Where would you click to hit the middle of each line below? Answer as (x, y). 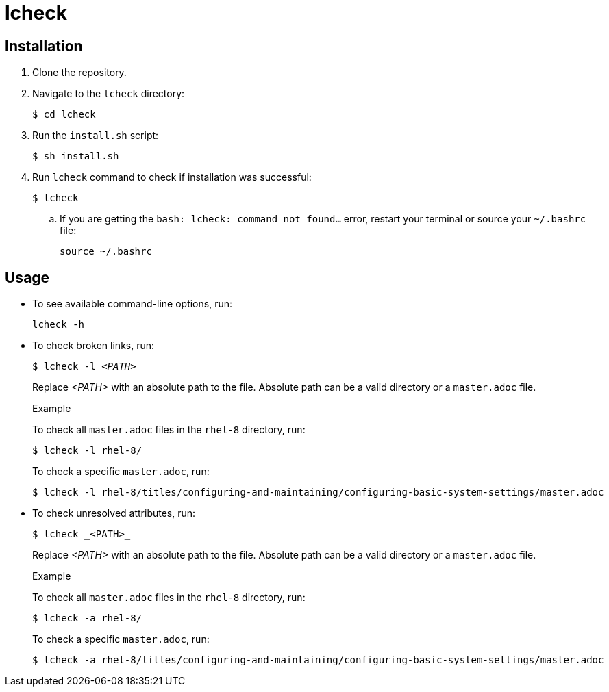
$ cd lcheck (64, 115)
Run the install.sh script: (96, 136)
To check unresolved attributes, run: (114, 513)
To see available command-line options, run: (132, 304)
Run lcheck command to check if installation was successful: (172, 177)
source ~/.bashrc (106, 252)
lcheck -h (58, 325)
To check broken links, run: (94, 346)
